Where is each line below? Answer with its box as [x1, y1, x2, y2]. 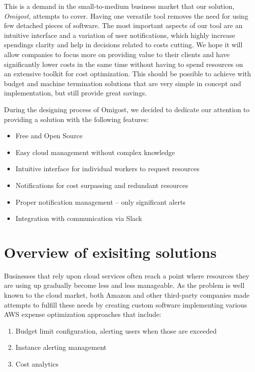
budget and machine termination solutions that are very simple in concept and [4, 78, 241, 88]
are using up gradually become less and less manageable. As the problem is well [4, 280, 245, 290]
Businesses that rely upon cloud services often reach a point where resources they [4, 270, 250, 280]
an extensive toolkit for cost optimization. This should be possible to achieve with [4, 68, 251, 79]
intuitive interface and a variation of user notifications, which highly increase [4, 30, 235, 40]
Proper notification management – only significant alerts [15, 196, 186, 207]
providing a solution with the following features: [4, 114, 149, 124]
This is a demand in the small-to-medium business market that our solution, [4, 1, 235, 11]
